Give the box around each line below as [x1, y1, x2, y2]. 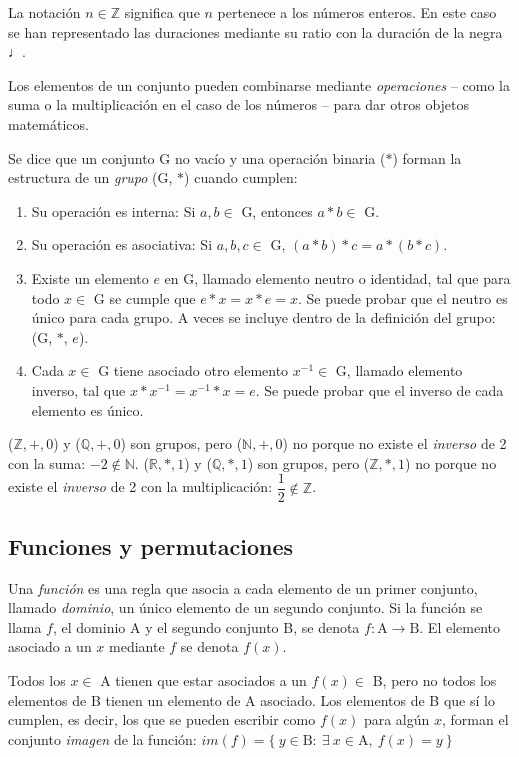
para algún [363, 709, 430, 730]
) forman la [392, 147, 462, 168]
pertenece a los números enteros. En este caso [217, 2, 497, 22]
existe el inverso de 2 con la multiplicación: [8, 476, 273, 497]
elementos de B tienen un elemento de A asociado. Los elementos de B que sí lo [8, 689, 495, 710]
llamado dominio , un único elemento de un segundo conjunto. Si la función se [8, 597, 483, 618]
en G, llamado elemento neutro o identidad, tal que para [164, 267, 511, 288]
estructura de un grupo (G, [8, 167, 173, 188]
